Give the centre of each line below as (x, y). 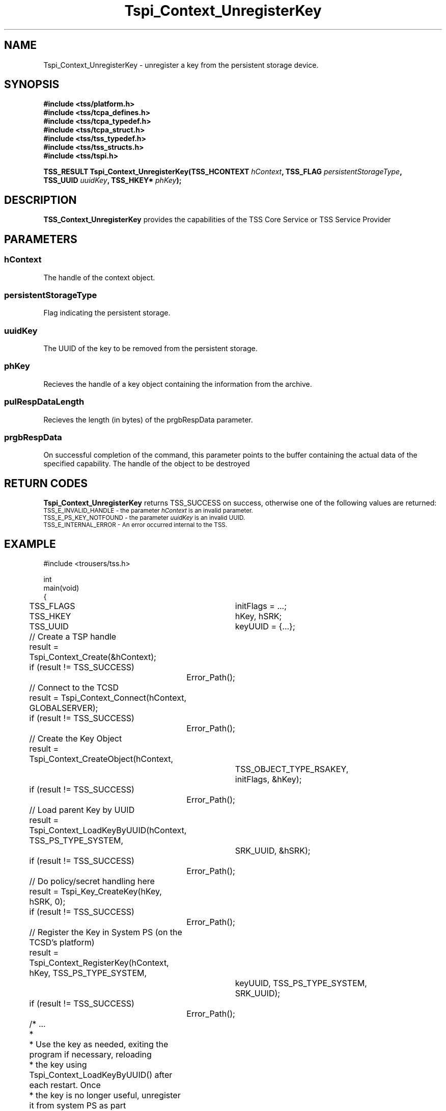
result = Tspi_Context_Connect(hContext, (108, 697)
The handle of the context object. (99, 277)
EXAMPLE (30, 544)
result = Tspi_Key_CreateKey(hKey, (95, 891)
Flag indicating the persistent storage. (107, 313)
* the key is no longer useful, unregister (105, 1095)
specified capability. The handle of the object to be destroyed (147, 464)
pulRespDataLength (44, 402)
